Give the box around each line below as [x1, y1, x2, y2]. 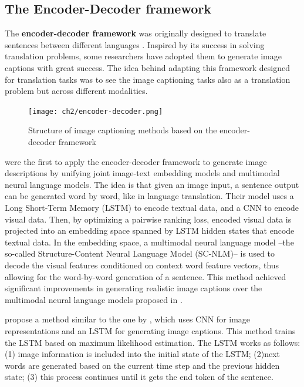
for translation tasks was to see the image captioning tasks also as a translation [5, 73, 291, 85]
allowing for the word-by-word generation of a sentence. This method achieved [5, 270, 286, 282]
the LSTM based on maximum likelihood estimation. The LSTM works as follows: [5, 336, 300, 348]
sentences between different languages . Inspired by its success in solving [5, 38, 265, 51]
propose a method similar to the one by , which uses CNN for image [5, 313, 251, 325]
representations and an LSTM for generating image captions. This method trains [5, 324, 296, 336]
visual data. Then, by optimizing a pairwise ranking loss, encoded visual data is [5, 213, 292, 225]
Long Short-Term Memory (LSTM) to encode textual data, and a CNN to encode [5, 201, 299, 213]
